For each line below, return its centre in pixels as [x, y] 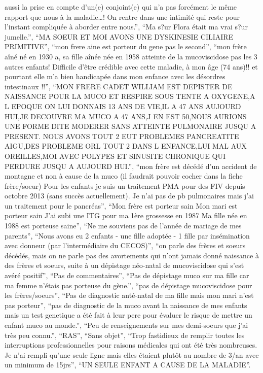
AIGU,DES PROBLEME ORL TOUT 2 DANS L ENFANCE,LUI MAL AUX [126, 146]
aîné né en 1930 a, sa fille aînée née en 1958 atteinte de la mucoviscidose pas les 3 [131, 56]
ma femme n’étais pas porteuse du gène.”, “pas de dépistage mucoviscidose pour [128, 285]
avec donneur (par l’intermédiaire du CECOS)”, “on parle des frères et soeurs [125, 245]
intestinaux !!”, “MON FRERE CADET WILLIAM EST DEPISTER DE [119, 86]
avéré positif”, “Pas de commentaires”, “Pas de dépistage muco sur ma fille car [127, 275]
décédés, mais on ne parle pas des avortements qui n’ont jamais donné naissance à [132, 255]
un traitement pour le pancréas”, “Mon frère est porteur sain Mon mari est [121, 205]
